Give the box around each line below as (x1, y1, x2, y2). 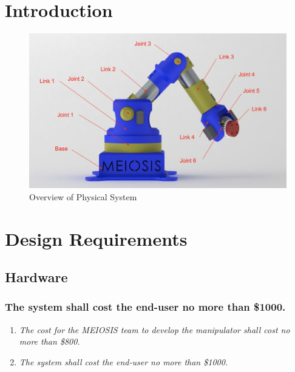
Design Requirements (5, 226, 188, 251)
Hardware (5, 268, 68, 286)
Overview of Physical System (29, 190, 137, 203)
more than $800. (19, 335, 80, 348)
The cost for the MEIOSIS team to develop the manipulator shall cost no (19, 323, 290, 336)
